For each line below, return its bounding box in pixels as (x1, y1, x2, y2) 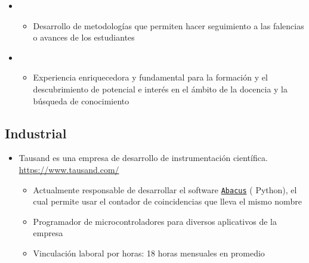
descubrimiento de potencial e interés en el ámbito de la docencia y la (33, 82, 288, 95)
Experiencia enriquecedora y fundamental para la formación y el (33, 71, 268, 83)
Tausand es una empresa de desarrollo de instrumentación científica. (18, 151, 268, 164)
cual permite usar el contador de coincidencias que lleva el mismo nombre (33, 195, 302, 208)
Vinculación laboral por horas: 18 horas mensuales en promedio (33, 246, 265, 259)
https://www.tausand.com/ (18, 163, 119, 175)
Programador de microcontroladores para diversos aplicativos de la (33, 215, 277, 227)
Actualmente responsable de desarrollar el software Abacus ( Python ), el (33, 183, 297, 196)
